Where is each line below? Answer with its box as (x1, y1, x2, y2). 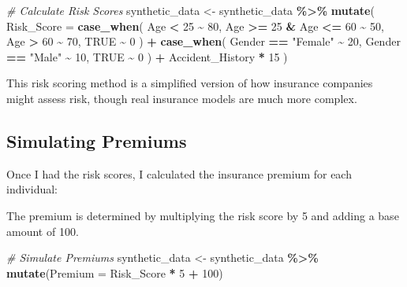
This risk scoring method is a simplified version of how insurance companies (6, 75, 373, 91)
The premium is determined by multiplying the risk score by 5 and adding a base (6, 207, 399, 223)
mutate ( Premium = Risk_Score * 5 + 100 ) (6, 264, 223, 281)
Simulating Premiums (6, 128, 187, 153)
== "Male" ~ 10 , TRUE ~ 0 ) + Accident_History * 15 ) (6, 48, 288, 64)
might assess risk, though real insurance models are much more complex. (6, 90, 357, 106)
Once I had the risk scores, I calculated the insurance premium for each (6, 165, 352, 182)
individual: (6, 181, 58, 197)
